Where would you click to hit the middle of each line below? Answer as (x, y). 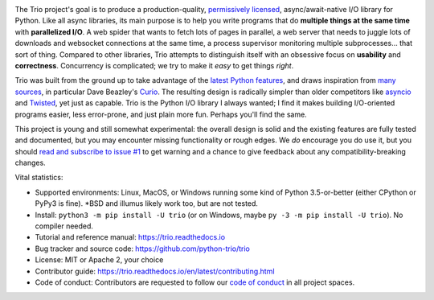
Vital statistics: (39, 178)
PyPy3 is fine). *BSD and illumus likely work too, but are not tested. (147, 203)
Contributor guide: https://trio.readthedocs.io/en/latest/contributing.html (155, 271)
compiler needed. (64, 226)
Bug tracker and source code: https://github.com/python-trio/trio (143, 249)
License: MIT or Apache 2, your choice (99, 260)
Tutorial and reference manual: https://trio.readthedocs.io (130, 237)
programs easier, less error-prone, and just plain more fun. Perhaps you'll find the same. (161, 114)
